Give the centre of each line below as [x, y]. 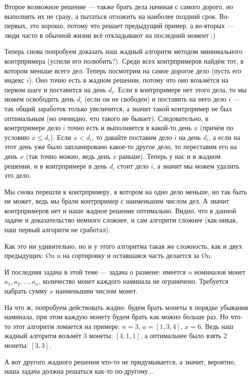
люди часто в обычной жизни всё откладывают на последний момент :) [110, 35]
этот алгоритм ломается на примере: [66, 326]
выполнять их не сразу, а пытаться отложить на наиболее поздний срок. [111, 16]
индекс [14, 80]
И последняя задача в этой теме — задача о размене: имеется [95, 271]
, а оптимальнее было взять [181, 336]
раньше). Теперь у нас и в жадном [170, 156]
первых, [16, 26]
